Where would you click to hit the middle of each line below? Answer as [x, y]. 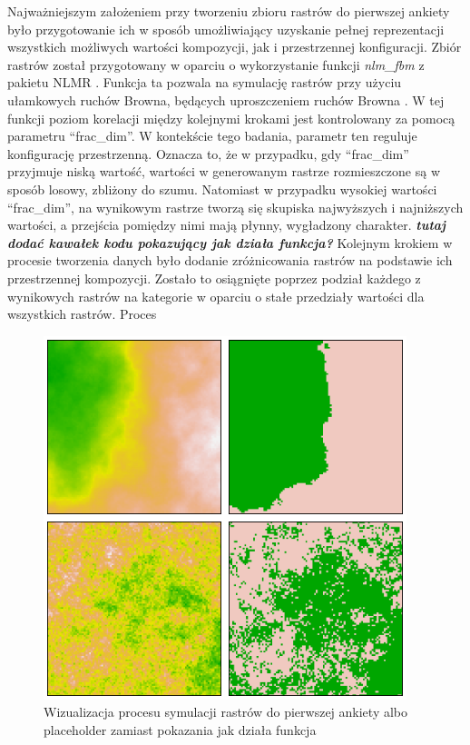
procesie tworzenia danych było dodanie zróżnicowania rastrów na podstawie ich [230, 260]
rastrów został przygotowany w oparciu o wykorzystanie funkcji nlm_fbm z [216, 64]
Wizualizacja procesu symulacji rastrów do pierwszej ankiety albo [226, 712]
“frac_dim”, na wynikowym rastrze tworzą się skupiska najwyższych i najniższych [235, 207]
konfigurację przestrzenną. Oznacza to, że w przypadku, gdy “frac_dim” [208, 153]
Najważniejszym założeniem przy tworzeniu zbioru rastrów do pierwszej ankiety [229, 11]
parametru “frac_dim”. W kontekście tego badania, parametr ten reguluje [212, 136]
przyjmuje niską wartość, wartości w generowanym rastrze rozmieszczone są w [224, 171]
